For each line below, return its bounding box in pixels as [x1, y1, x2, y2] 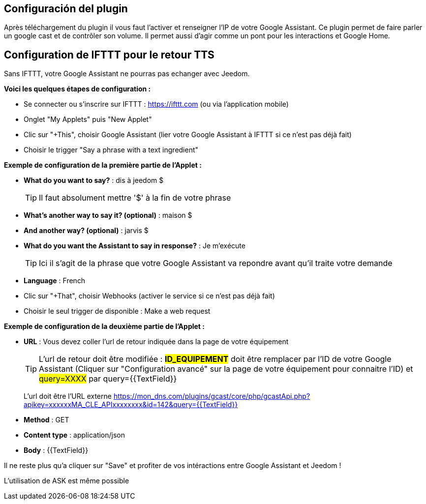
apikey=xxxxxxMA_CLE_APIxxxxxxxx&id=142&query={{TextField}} [24, 400, 238, 409]
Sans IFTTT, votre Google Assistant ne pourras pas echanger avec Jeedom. [4, 69, 250, 78]
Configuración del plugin [4, 2, 128, 15]
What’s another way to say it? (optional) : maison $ [24, 211, 192, 220]
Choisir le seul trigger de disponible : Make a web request [24, 307, 211, 316]
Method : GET [24, 415, 69, 424]
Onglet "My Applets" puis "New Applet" [24, 115, 152, 124]
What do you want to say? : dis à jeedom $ [24, 176, 164, 185]
